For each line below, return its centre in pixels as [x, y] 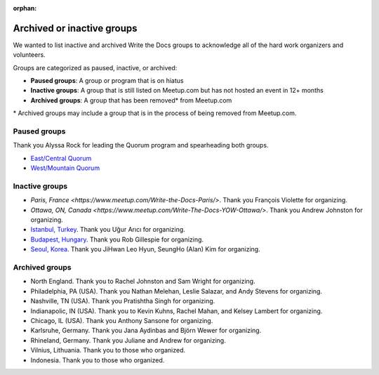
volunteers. [29, 55]
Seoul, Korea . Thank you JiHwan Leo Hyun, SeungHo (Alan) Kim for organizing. [145, 249]
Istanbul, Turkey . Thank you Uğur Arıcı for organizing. [108, 230]
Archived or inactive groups [75, 28]
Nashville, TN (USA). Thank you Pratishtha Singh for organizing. [123, 301]
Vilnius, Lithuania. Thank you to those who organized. [108, 350]
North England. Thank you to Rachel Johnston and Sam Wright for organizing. [143, 282]
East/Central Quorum [61, 158]
